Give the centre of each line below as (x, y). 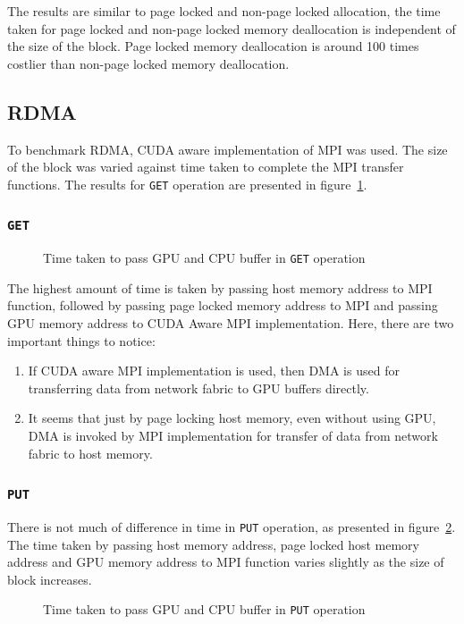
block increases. (50, 579)
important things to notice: (81, 340)
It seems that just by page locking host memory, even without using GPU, (232, 418)
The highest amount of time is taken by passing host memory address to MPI (220, 287)
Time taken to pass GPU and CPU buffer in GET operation (204, 258)
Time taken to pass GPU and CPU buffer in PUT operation (204, 609)
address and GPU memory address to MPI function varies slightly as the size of (226, 562)
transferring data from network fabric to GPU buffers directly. (198, 388)
